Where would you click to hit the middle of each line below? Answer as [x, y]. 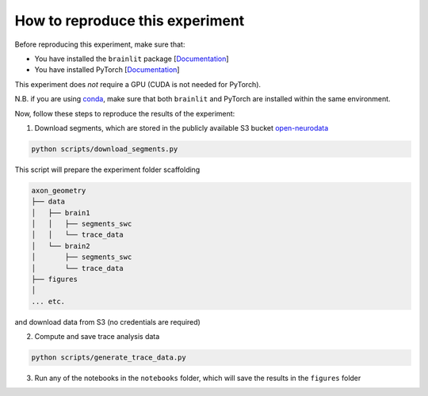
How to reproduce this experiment [130, 21]
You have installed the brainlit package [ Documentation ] [132, 59]
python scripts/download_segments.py [105, 149]
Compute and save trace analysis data [97, 337]
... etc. [48, 301]
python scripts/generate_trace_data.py [109, 358]
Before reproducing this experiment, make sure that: [100, 44]
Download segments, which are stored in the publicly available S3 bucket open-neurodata [182, 128]
